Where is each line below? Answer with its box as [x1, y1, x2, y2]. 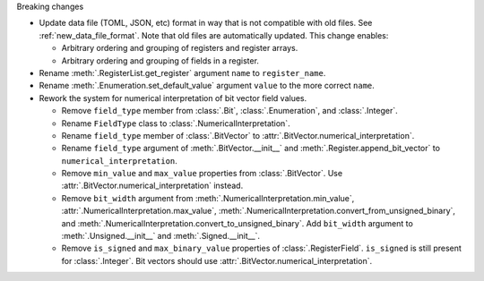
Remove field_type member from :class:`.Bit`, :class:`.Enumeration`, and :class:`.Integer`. [61, 106, 398, 116]
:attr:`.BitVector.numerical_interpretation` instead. [61, 180, 244, 192]
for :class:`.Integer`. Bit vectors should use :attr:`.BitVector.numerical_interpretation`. [61, 255, 372, 266]
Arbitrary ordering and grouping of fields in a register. [61, 55, 260, 66]
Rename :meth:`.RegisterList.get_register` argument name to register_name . [39, 67, 326, 78]
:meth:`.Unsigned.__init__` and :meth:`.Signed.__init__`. [61, 231, 260, 242]
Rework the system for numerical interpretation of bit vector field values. [39, 92, 307, 103]
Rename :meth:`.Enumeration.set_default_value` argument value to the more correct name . [39, 81, 376, 91]
